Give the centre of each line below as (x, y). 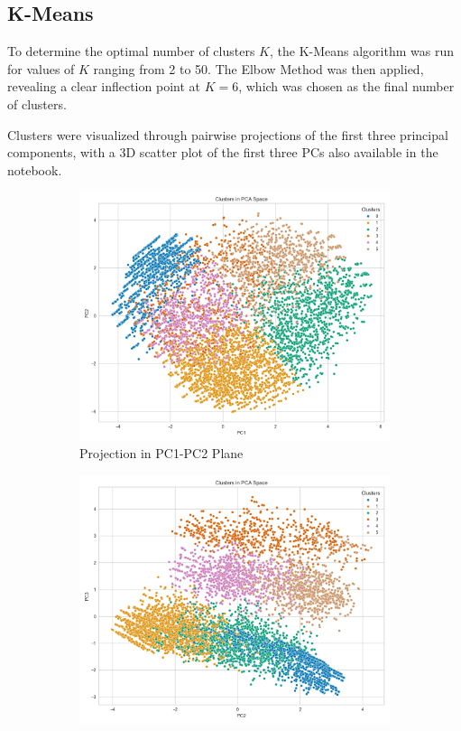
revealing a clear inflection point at (104, 86)
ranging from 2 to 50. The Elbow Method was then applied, (258, 68)
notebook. (35, 169)
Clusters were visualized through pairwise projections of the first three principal (228, 134)
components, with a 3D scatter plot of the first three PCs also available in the (223, 152)
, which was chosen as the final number (346, 86)
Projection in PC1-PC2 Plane (161, 453)
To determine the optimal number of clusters (131, 51)
